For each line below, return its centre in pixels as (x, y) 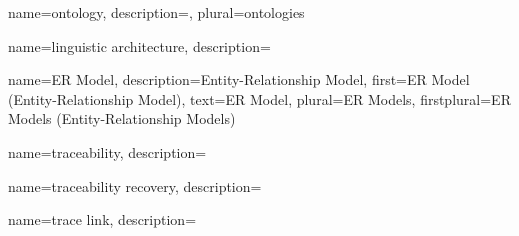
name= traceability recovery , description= (135, 185)
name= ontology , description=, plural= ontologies (156, 12)
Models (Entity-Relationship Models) (122, 118)
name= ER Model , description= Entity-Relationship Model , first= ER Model (239, 79)
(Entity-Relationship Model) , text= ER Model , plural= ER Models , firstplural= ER (259, 98)
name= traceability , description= (107, 151)
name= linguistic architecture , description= (139, 45)
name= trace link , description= (102, 219)
